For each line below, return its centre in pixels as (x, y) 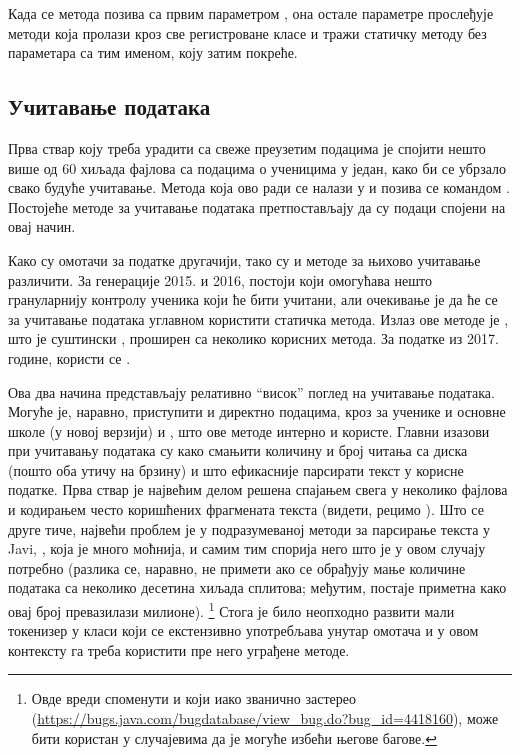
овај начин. (42, 226)
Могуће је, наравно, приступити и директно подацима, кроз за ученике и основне (257, 411)
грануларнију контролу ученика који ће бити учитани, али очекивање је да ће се (253, 299)
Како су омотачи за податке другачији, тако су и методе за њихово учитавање (244, 259)
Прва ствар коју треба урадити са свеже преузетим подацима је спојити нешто (247, 147)
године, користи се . (69, 357)
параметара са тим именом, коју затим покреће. (153, 52)
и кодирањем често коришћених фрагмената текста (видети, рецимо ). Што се (246, 509)
